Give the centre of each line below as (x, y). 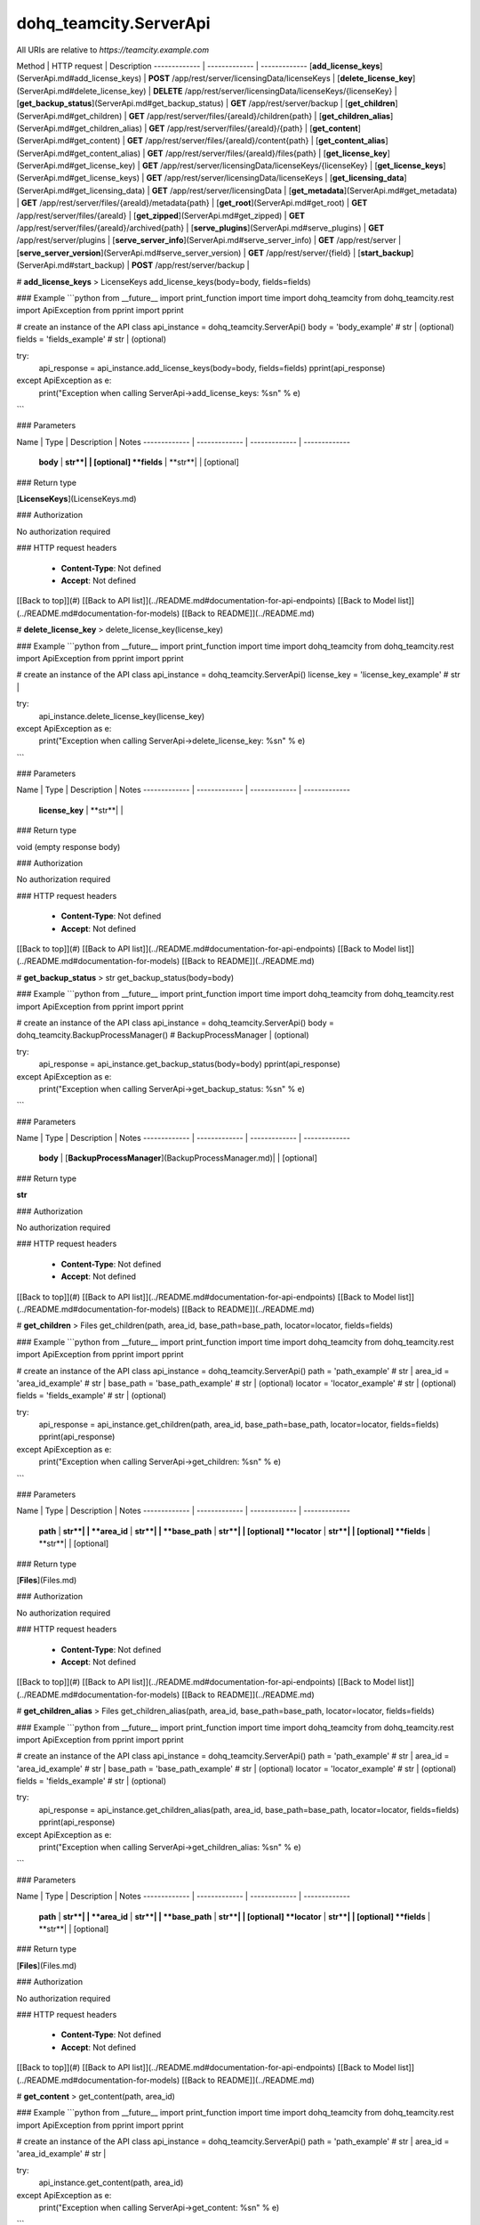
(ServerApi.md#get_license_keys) (78, 178)
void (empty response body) (68, 846)
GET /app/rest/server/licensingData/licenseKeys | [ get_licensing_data (275, 178)
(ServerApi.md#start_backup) (71, 265)
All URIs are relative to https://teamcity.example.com (112, 50)
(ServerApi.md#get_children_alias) (79, 128)
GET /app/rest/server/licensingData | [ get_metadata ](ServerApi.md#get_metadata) (304, 190)
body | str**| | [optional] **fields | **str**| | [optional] (139, 462)
